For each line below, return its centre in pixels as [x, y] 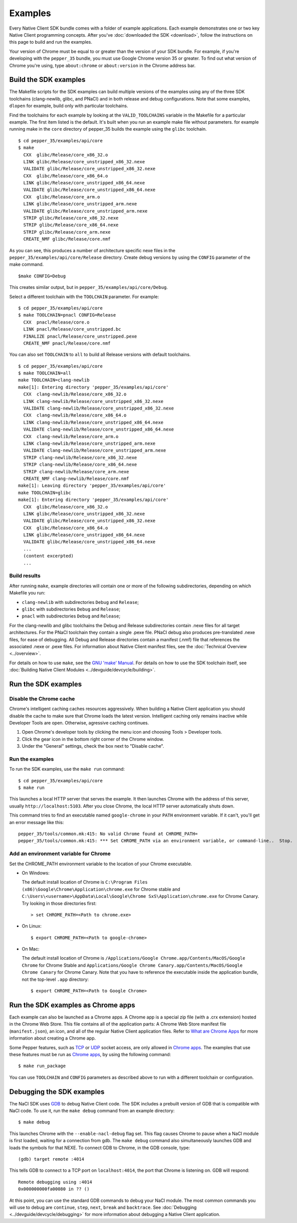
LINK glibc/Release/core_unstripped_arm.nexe [80, 204]
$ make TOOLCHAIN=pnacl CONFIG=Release [67, 315]
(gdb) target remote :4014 [51, 1159]
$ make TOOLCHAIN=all [45, 373]
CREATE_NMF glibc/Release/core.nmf [67, 239]
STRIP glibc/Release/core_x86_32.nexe [71, 218]
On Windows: [36, 873]
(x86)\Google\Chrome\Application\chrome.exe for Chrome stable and [101, 889]
